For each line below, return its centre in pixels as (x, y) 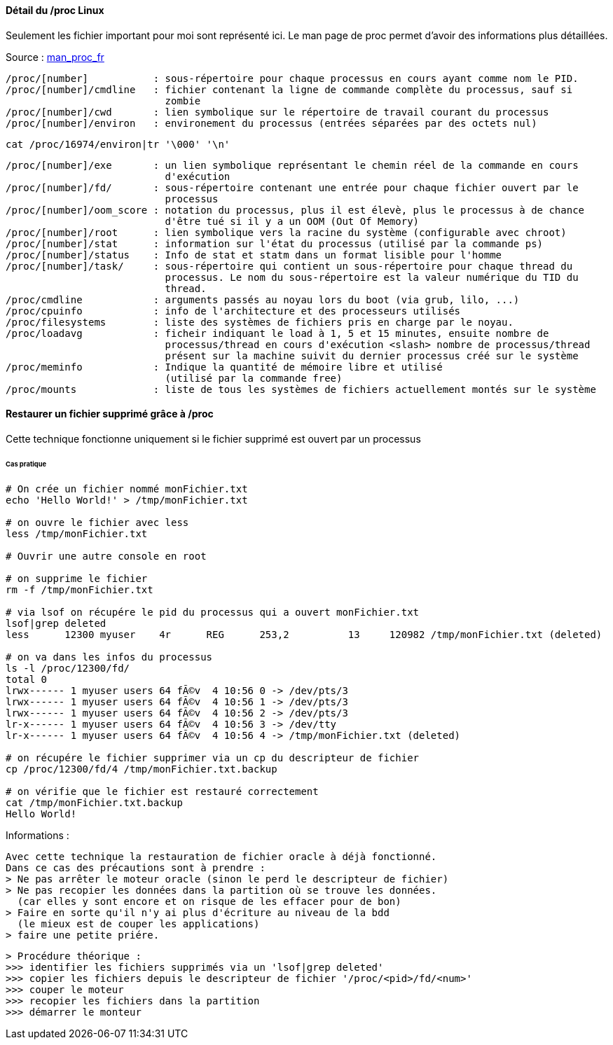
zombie (183, 101)
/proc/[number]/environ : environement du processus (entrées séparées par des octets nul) (271, 123)
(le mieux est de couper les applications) (138, 923)
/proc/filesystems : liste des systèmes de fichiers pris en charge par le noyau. (260, 322)
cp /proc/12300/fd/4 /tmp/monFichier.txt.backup (142, 769)
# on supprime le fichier (77, 578)
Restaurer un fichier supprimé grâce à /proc (110, 414)
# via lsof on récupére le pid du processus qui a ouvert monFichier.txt (213, 612)
